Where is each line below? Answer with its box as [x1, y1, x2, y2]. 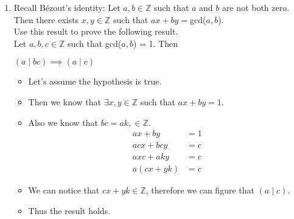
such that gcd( [67, 36, 122, 49]
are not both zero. [222, 1, 290, 13]
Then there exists [13, 13, 79, 26]
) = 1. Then [133, 36, 178, 49]
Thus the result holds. [28, 204, 111, 217]
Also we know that [28, 116, 98, 128]
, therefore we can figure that [145, 184, 254, 196]
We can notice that [28, 184, 100, 196]
